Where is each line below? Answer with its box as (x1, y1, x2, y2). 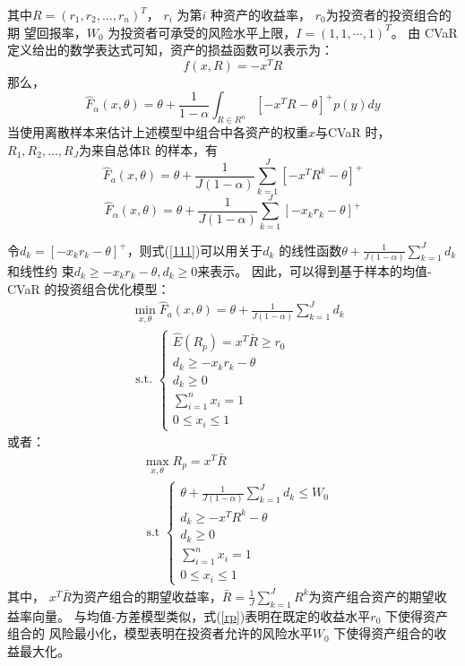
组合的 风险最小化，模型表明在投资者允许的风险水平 (7, 624, 313, 643)
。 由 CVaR (391, 22, 458, 41)
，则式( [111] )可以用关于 (126, 240, 263, 259)
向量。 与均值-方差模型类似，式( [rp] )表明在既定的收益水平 (31, 606, 371, 625)
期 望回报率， (7, 22, 87, 41)
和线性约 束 (7, 262, 74, 280)
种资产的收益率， (211, 5, 312, 23)
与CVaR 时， (315, 123, 391, 142)
